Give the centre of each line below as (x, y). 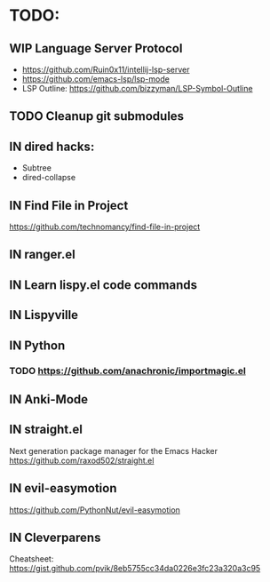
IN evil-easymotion (63, 488)
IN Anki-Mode (49, 399)
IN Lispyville (44, 315)
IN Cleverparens (55, 537)
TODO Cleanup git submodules (97, 116)
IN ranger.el (42, 255)
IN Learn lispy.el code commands (103, 285)
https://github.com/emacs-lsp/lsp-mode (96, 79)
